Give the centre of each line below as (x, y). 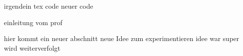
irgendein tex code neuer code (49, 6)
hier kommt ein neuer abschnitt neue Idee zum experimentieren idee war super (122, 38)
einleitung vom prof (33, 22)
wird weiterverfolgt (32, 48)
